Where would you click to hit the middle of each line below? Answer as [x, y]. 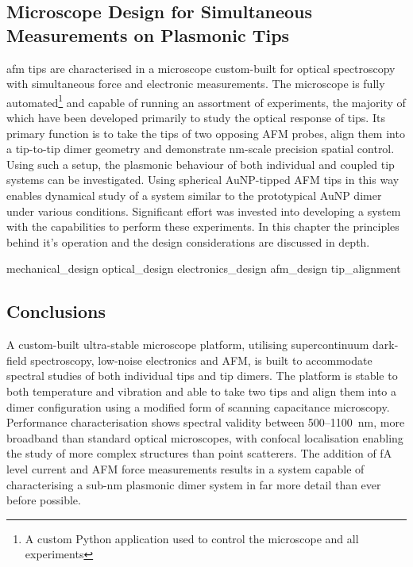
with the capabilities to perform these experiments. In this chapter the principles [203, 226]
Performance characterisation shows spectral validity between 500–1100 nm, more [206, 422]
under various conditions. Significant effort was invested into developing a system [204, 211]
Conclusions [56, 311]
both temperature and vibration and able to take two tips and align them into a [202, 391]
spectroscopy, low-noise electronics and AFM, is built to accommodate [201, 360]
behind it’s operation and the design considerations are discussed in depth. [188, 241]
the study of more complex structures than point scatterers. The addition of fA [199, 453]
